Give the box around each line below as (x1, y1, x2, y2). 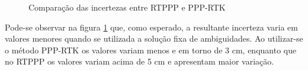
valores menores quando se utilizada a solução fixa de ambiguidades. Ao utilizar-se (5, 32, 303, 45)
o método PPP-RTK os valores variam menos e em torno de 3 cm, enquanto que (5, 43, 297, 56)
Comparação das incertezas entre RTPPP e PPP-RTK (28, 1, 226, 13)
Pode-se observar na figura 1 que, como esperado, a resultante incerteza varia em (5, 21, 298, 33)
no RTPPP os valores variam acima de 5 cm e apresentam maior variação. (5, 55, 274, 67)
